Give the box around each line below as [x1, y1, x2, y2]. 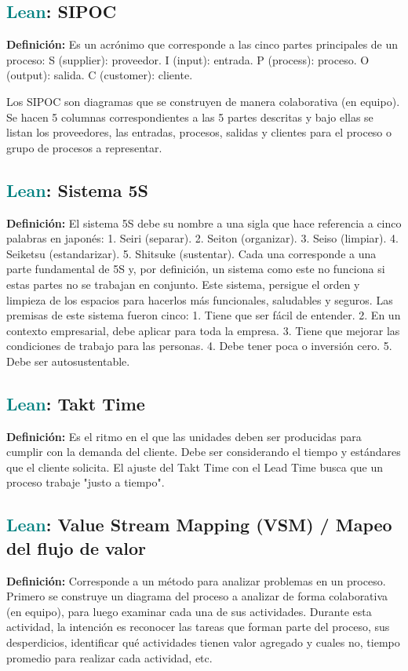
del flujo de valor [6, 535, 146, 560]
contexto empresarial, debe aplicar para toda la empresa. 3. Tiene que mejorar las [6, 322, 400, 338]
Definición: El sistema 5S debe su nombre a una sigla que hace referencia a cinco [6, 214, 402, 231]
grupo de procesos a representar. [6, 139, 162, 155]
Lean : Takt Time [6, 391, 145, 415]
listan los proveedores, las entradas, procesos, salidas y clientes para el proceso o [6, 124, 392, 140]
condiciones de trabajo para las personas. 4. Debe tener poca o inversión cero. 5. [6, 337, 392, 354]
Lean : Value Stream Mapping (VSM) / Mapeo [6, 512, 392, 537]
